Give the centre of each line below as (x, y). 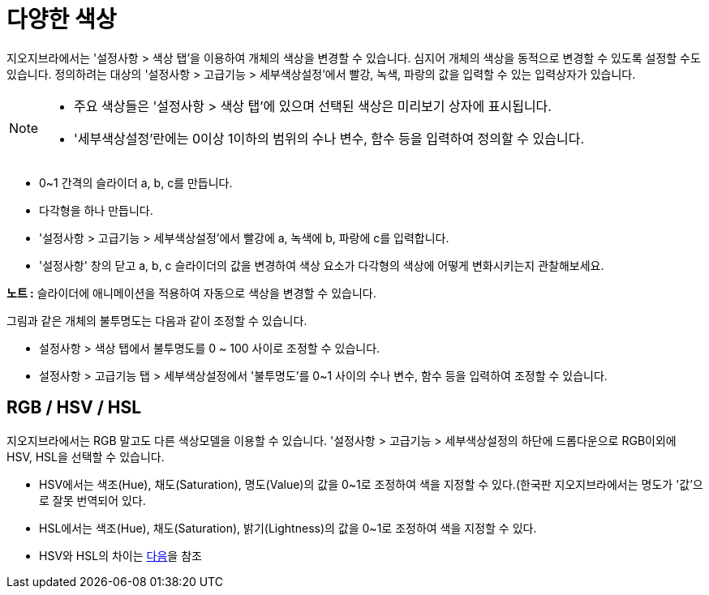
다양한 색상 (62, 19)
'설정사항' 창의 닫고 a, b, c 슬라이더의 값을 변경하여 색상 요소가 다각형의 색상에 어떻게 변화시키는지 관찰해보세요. (322, 265)
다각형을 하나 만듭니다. (96, 210)
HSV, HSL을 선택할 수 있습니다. (86, 456)
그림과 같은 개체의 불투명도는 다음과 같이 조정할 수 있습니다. (157, 320)
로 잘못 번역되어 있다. (92, 500)
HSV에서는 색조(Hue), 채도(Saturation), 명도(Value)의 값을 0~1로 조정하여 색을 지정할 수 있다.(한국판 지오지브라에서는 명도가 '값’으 (371, 484)
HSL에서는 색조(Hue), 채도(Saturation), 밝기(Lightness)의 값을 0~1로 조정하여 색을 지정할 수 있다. (288, 528)
